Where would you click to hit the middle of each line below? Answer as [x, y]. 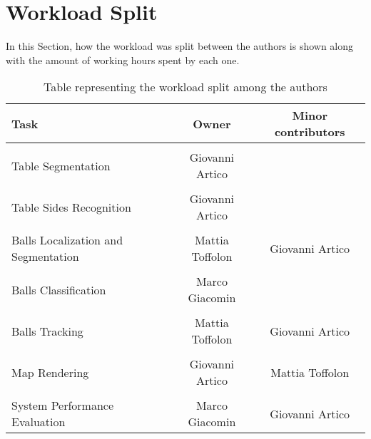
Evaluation [39, 422]
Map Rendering [50, 372]
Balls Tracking [47, 331]
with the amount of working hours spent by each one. [123, 60]
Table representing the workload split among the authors [185, 87]
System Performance [63, 406]
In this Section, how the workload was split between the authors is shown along [180, 46]
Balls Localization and [67, 240]
